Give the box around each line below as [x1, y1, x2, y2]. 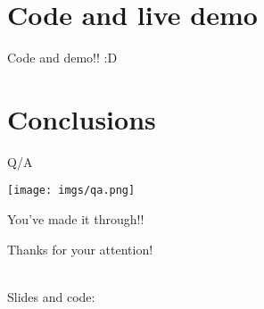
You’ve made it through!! [7, 210, 144, 229]
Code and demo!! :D [7, 48, 118, 67]
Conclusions [7, 100, 156, 137]
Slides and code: [7, 287, 95, 305]
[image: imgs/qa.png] [7, 184, 136, 197]
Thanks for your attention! [7, 239, 153, 258]
